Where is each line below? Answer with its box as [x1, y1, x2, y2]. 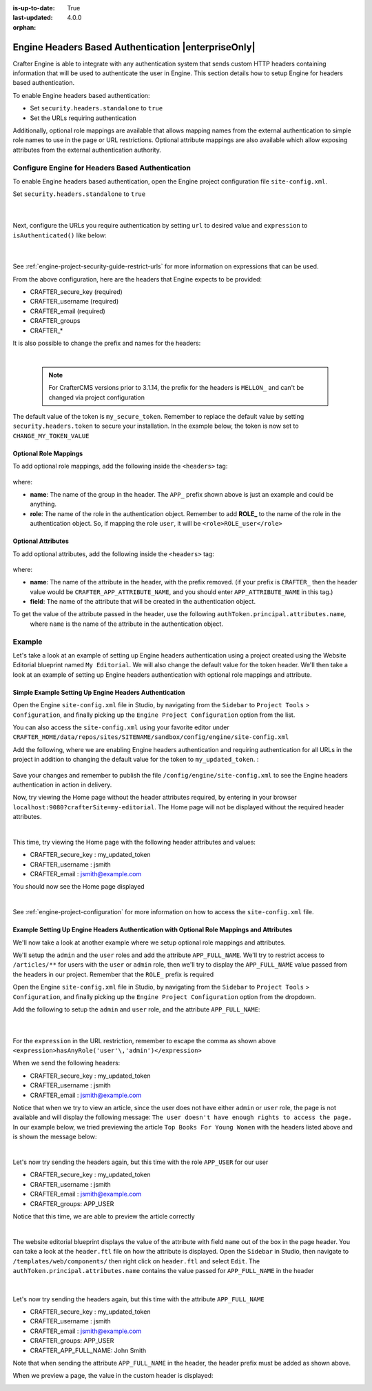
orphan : [12, 23, 37, 31]
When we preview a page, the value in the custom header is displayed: [12, 1372, 214, 1380]
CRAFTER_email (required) [30, 307, 106, 315]
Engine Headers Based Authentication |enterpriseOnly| [12, 41, 256, 53]
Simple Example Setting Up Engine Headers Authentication [12, 688, 185, 696]
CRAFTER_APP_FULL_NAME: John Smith [30, 1346, 147, 1354]
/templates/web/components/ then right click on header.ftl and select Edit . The [12, 1256, 260, 1265]
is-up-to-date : [12, 4, 55, 12]
